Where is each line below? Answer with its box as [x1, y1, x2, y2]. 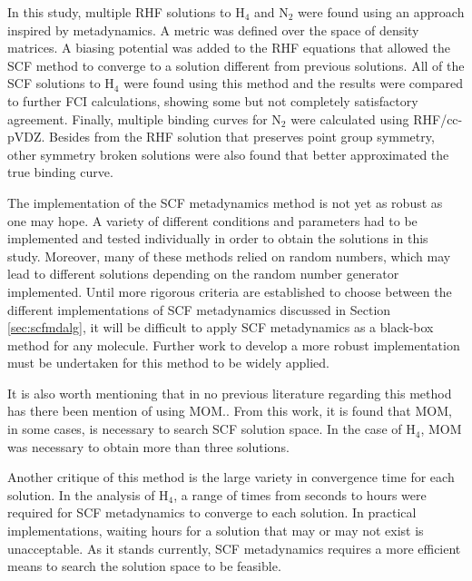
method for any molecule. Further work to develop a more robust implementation [7, 335, 460, 354]
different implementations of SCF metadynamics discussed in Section [7, 300, 391, 319]
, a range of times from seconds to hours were [173, 485, 427, 504]
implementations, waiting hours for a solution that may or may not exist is [7, 521, 424, 540]
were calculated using [290, 109, 409, 128]
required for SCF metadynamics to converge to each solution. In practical [7, 503, 417, 522]
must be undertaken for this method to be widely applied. [7, 353, 329, 372]
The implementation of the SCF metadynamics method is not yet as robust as [7, 192, 443, 212]
